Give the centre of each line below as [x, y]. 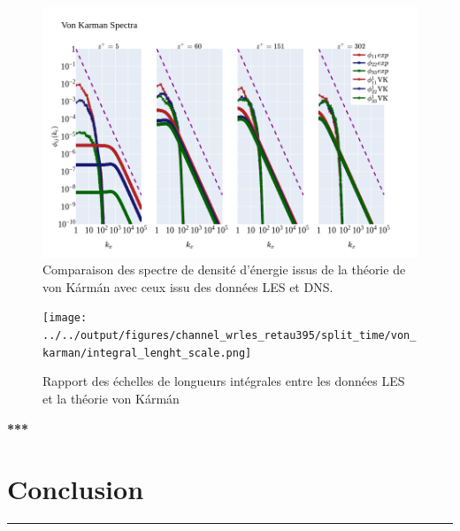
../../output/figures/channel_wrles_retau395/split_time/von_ [230, 336]
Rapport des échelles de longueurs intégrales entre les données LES [224, 381]
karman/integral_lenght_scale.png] [147, 353]
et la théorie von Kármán [111, 398]
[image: [65, 318]
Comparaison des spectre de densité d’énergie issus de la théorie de [224, 269]
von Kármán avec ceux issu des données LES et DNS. [188, 286]
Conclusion [76, 489]
